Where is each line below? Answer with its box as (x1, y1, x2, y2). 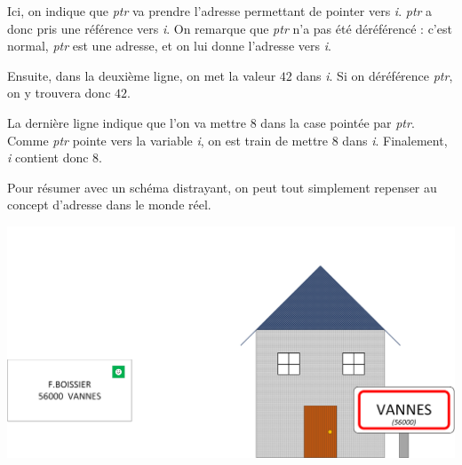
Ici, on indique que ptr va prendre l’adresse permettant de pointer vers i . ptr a (7, 2, 433, 20)
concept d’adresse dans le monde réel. (7, 195, 211, 214)
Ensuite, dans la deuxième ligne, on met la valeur (7, 66, 276, 84)
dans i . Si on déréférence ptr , (296, 66, 453, 84)
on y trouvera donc (7, 83, 111, 102)
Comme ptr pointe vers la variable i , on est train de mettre (7, 130, 329, 149)
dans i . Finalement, (342, 130, 448, 149)
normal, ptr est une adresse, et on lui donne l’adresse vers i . (7, 36, 331, 55)
